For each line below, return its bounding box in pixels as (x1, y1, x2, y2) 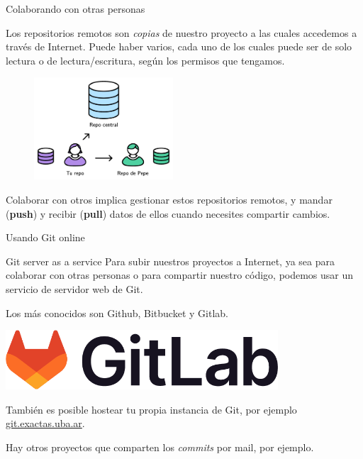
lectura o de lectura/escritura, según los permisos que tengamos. (6, 52, 285, 67)
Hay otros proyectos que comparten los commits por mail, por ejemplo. (6, 439, 314, 454)
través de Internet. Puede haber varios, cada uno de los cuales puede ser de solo (6, 39, 352, 54)
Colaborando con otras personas (6, 1, 145, 16)
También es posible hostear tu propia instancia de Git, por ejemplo (6, 402, 297, 416)
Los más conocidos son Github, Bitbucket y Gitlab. (6, 305, 228, 320)
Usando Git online (6, 230, 85, 245)
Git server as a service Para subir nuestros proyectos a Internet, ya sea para (6, 253, 335, 268)
